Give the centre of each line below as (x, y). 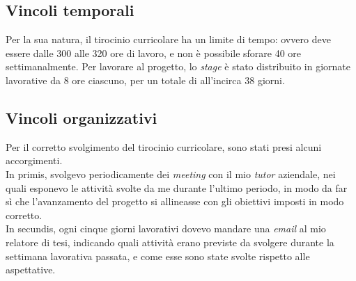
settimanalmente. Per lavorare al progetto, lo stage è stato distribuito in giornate (178, 66)
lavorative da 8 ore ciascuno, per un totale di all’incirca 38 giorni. (145, 80)
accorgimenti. (34, 160)
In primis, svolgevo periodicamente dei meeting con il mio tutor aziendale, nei (171, 174)
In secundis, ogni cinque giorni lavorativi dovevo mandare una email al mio (166, 228)
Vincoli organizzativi (82, 117)
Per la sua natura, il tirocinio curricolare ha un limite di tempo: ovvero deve (168, 39)
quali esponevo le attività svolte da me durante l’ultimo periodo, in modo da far (177, 187)
